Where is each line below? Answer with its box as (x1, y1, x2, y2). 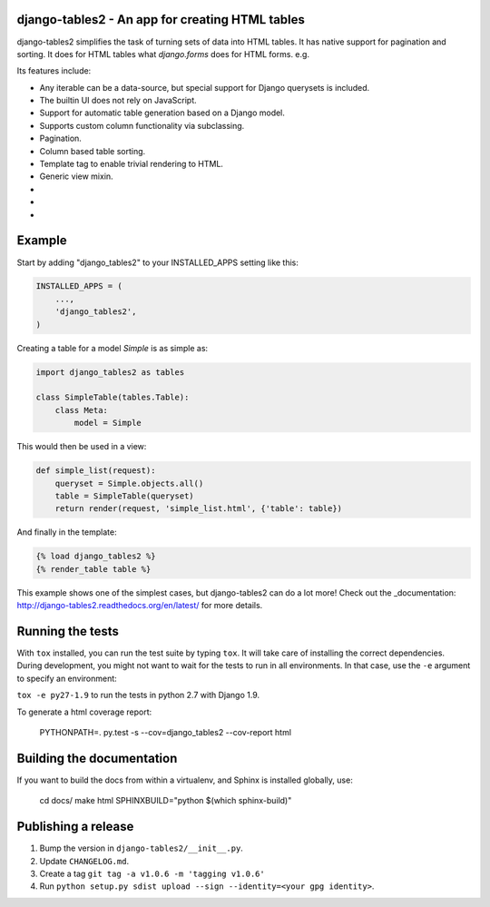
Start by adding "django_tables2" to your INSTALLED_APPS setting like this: (16, 257, 299, 268)
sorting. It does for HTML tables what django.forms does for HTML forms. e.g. (16, 48, 310, 59)
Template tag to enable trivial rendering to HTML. (39, 159, 224, 170)
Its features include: (16, 65, 92, 76)
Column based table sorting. (39, 145, 146, 156)
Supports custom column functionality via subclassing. (39, 120, 245, 131)
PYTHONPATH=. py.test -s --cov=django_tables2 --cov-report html (39, 726, 292, 737)
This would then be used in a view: (16, 441, 147, 452)
